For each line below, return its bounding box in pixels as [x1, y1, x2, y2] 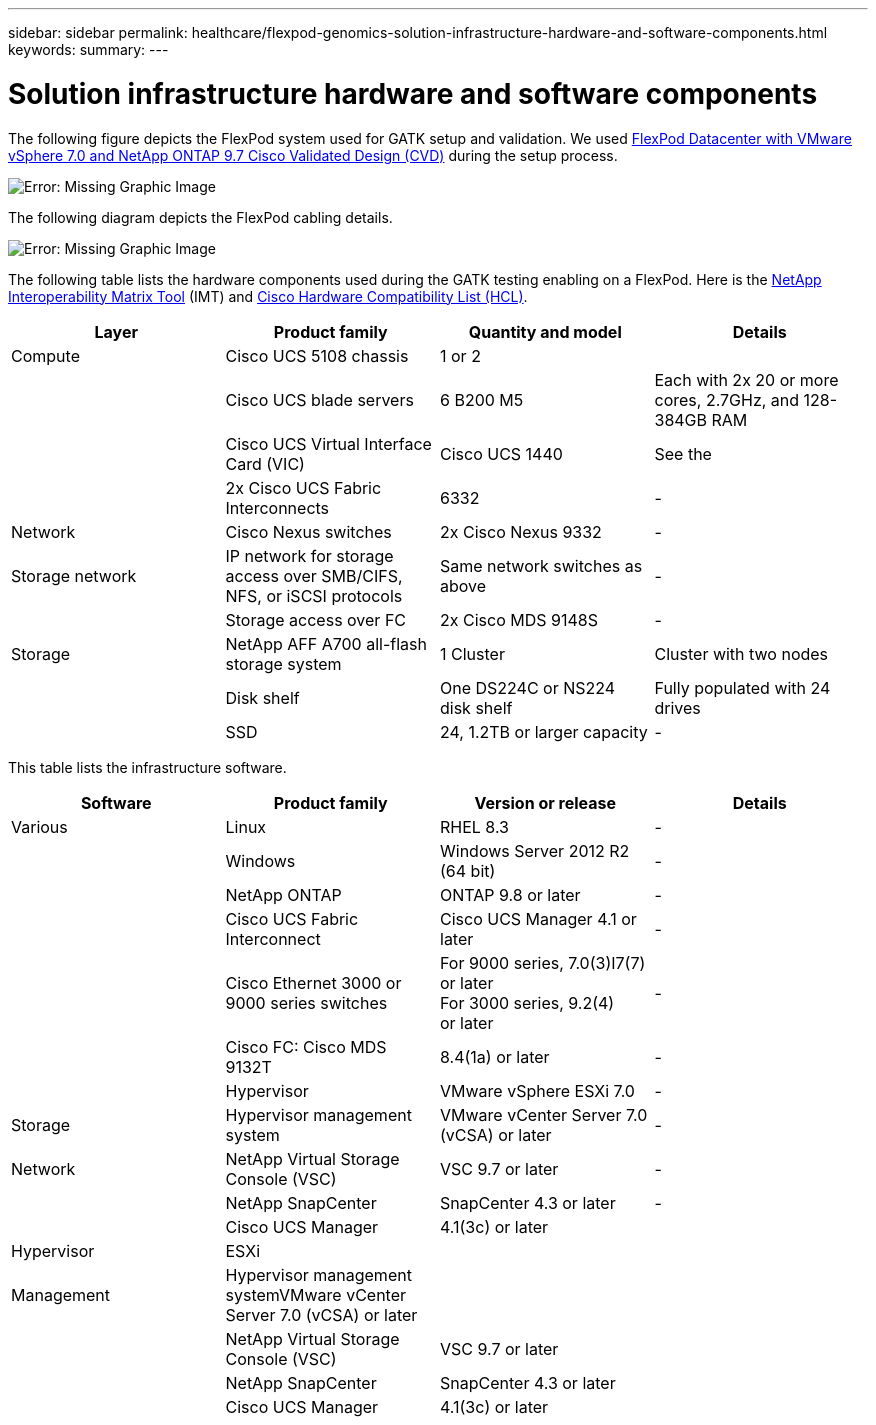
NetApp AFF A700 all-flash [225, 633, 427, 654]
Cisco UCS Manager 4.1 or [440, 908, 637, 929]
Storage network [11, 565, 137, 586]
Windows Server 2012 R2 [440, 840, 630, 861]
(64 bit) [440, 860, 496, 881]
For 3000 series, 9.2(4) [440, 992, 615, 1013]
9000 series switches [225, 992, 388, 1013]
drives [654, 697, 701, 718]
